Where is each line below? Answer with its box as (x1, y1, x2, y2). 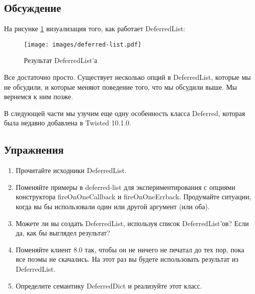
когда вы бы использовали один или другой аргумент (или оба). (15, 201, 210, 211)
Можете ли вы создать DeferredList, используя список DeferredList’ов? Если (15, 218, 249, 228)
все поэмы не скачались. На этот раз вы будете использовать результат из (15, 254, 239, 264)
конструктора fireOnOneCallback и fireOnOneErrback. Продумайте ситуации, (15, 191, 252, 202)
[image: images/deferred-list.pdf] (24, 41, 142, 48)
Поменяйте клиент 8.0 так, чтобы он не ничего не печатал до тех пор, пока (15, 244, 245, 254)
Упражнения (4, 142, 64, 157)
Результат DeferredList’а (24, 55, 97, 65)
